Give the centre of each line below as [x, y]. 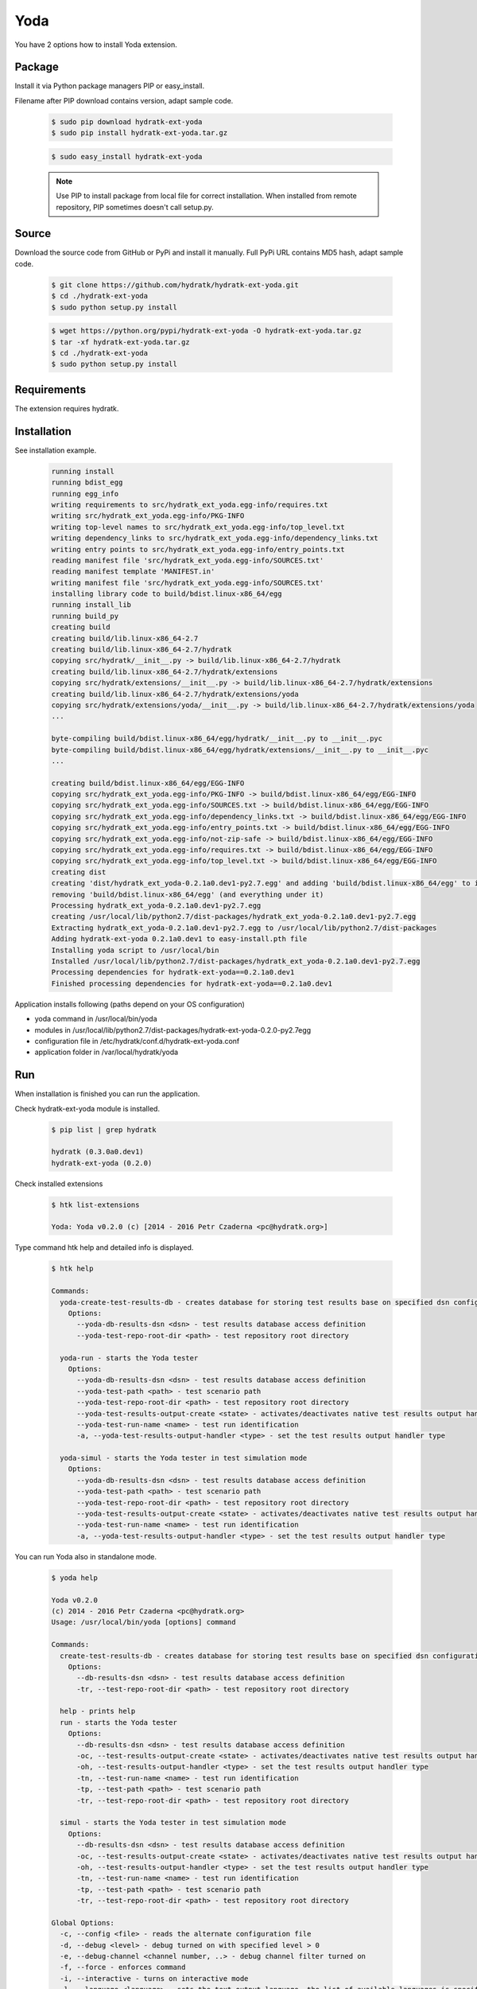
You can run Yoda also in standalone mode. [85, 1556]
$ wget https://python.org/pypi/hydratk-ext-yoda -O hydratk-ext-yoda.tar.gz [206, 331]
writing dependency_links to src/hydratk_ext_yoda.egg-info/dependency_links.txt [215, 538]
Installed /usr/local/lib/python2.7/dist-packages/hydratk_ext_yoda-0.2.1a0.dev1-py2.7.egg [236, 961]
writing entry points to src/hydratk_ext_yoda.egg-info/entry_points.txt [198, 549]
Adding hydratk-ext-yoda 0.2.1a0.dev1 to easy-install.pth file [179, 939]
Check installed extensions [59, 1183]
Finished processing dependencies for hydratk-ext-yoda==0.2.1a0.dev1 [192, 983]
